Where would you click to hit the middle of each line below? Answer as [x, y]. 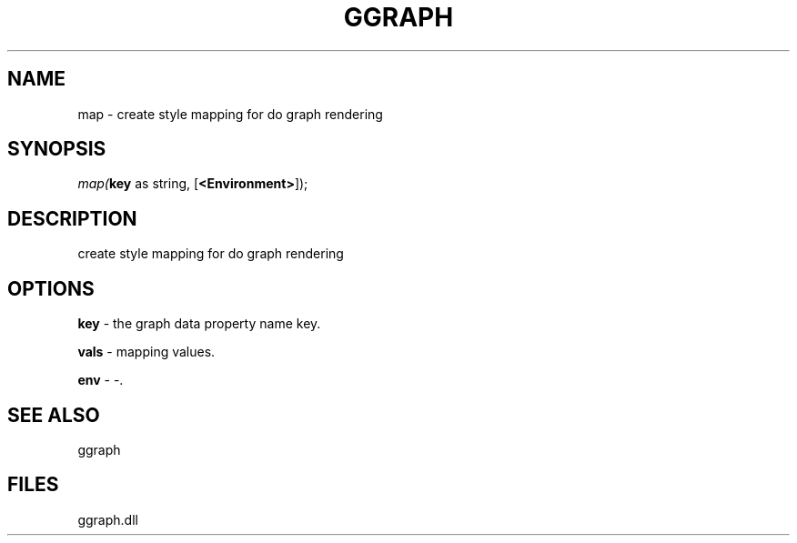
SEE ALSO [54, 415]
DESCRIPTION [72, 218]
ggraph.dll [108, 519]
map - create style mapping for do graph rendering [230, 114]
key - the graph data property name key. [199, 324]
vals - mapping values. [146, 352]
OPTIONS [51, 288]
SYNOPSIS [57, 149]
